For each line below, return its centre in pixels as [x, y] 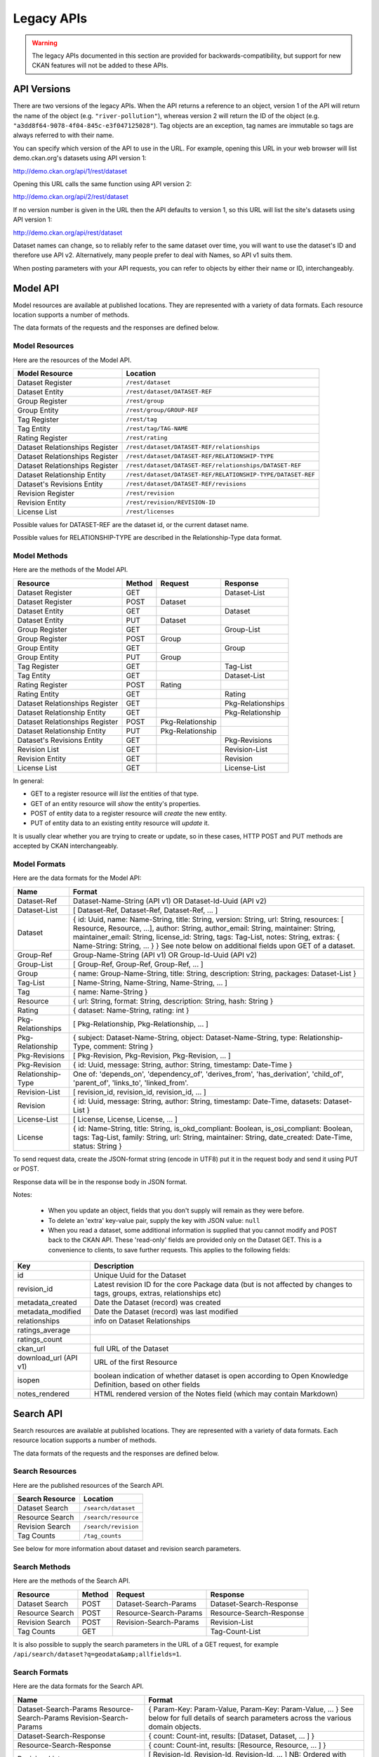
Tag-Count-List [235, 1631]
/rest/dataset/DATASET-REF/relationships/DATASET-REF [214, 466]
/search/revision [111, 1526]
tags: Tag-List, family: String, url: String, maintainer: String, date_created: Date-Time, [213, 1137]
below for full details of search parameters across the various [250, 1718]
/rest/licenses [150, 512]
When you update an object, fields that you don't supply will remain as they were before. [176, 1211]
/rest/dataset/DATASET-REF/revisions [186, 484]
